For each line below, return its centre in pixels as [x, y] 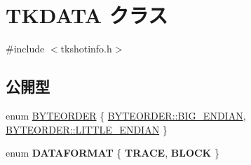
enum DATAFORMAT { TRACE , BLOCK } [113, 153]
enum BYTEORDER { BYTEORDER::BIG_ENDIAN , [126, 115]
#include [25, 49]
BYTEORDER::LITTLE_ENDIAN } [87, 129]
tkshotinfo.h [86, 49]
